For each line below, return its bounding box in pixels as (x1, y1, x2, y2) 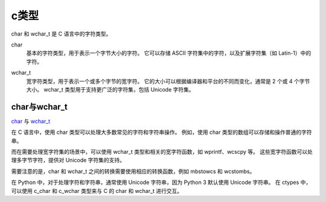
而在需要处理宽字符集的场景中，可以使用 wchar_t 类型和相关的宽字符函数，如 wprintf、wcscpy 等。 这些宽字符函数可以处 (11, 148, 313, 155)
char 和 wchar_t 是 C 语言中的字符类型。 (11, 30, 112, 37)
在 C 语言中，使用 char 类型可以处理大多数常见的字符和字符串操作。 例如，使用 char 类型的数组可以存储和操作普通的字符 (11, 128, 312, 136)
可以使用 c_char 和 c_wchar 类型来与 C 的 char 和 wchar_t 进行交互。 (11, 187, 183, 194)
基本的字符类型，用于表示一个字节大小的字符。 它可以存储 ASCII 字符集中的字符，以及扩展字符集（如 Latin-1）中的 (26, 49, 312, 57)
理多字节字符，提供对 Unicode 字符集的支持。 (11, 157, 126, 164)
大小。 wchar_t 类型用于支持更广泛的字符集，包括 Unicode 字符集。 (26, 86, 194, 93)
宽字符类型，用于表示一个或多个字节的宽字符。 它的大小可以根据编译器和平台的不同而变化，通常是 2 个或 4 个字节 (26, 77, 310, 84)
